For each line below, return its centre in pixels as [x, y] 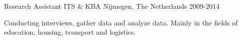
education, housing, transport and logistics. [70, 32]
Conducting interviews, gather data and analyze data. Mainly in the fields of [121, 22]
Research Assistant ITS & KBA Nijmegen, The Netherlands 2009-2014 [112, 6]
